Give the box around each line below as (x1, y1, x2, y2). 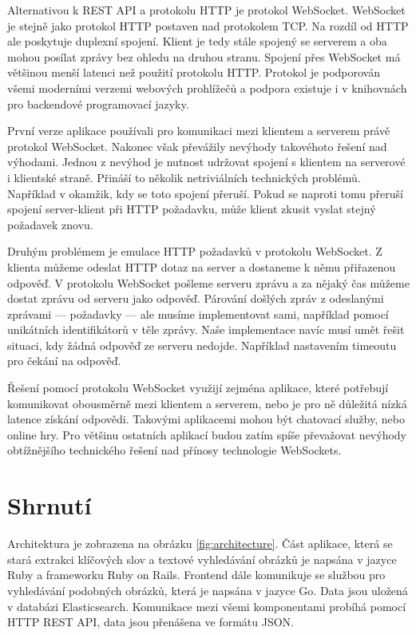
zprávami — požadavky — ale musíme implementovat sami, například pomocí (7, 305, 389, 322)
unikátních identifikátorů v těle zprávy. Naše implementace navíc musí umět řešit (7, 321, 405, 338)
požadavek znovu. (7, 216, 93, 232)
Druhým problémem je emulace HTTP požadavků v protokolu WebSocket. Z (7, 243, 382, 260)
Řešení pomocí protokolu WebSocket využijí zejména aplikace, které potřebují (7, 379, 389, 396)
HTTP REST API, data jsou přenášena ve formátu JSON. (7, 613, 295, 630)
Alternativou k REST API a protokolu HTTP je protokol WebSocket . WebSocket (7, 2, 406, 18)
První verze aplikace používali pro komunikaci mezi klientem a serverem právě (7, 122, 390, 139)
